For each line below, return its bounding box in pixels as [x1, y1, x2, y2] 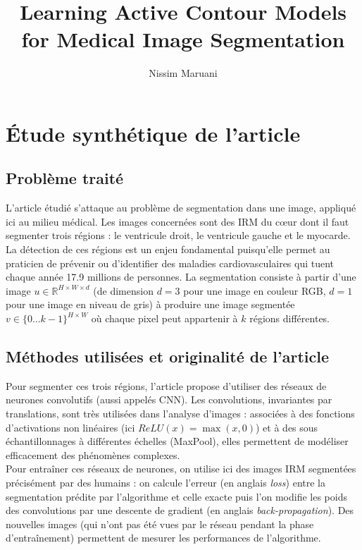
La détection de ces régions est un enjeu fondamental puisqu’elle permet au [6, 242, 330, 257]
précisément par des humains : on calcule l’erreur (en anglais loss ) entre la [6, 475, 325, 489]
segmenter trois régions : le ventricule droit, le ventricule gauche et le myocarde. [6, 228, 351, 243]
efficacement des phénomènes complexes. [6, 447, 180, 462]
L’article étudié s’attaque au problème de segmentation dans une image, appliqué [6, 200, 356, 215]
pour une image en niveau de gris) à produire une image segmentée [6, 297, 295, 312]
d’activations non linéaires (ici [6, 420, 135, 434]
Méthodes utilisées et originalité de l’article [6, 346, 330, 367]
